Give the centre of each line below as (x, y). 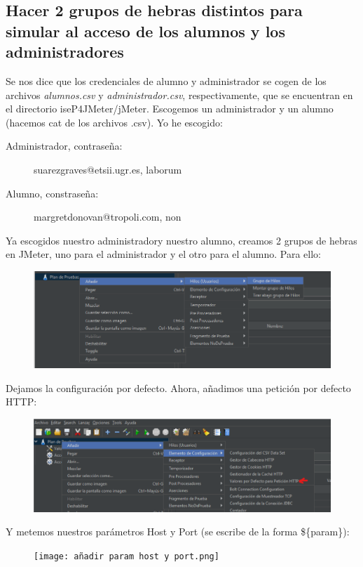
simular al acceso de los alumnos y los (145, 31)
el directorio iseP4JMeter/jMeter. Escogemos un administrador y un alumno (170, 109)
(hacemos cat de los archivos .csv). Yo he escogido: (114, 122)
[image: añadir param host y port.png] (126, 556)
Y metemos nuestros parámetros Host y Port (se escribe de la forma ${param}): (178, 532)
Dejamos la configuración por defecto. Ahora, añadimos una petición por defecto (178, 387)
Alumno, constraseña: (52, 193)
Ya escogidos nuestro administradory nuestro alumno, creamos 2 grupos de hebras (181, 240)
